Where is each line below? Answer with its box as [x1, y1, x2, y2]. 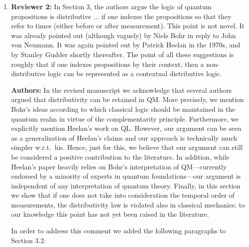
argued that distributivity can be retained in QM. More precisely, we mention [11, 94, 244, 104]
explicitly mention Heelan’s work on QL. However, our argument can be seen [11, 123, 242, 133]
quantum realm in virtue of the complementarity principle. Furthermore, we [11, 113, 239, 123]
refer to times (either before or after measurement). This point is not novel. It [11, 21, 245, 31]
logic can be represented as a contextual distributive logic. [47, 68, 222, 79]
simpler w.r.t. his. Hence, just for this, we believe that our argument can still [11, 142, 243, 152]
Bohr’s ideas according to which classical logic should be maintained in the [11, 103, 235, 114]
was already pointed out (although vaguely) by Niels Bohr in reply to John [11, 30, 236, 40]
